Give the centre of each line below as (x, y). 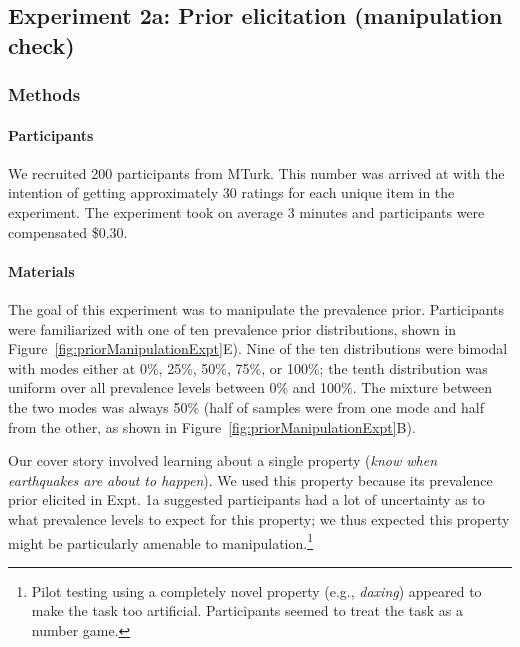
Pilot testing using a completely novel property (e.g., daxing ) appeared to (256, 590)
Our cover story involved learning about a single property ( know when (223, 460)
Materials (41, 270)
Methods (44, 94)
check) (41, 44)
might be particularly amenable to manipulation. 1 (161, 541)
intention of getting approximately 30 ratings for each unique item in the (231, 192)
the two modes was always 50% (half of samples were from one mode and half (246, 406)
